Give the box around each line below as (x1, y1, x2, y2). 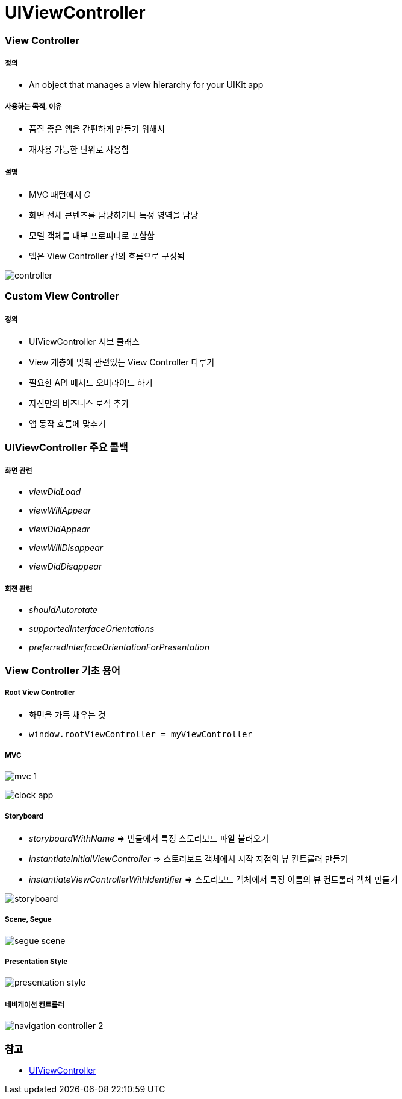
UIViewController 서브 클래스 (29, 336, 140, 347)
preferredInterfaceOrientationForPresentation (29, 642, 209, 653)
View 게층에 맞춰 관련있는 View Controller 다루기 (29, 357, 215, 368)
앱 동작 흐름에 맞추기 (29, 418, 106, 429)
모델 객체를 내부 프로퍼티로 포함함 (29, 230, 155, 241)
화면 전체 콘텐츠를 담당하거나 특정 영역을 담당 (29, 210, 199, 221)
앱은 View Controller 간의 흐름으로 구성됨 (29, 251, 185, 262)
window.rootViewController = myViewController (29, 729, 252, 740)
